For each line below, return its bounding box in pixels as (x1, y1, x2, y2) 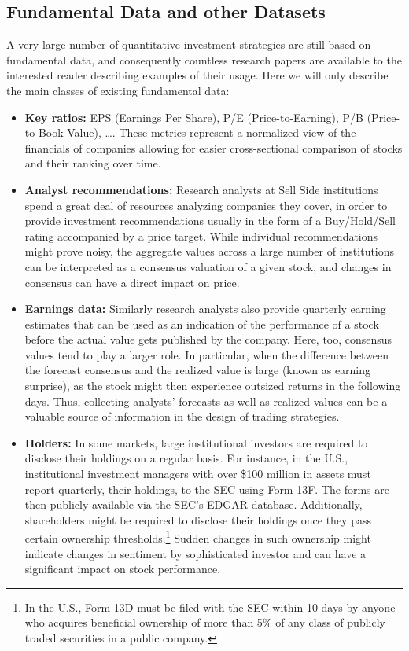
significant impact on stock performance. (24, 561, 221, 577)
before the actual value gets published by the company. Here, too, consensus (24, 331, 392, 348)
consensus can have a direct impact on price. (24, 274, 240, 290)
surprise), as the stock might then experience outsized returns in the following (24, 377, 401, 394)
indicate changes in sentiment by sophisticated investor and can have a (24, 545, 367, 561)
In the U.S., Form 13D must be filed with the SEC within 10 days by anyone (24, 598, 396, 615)
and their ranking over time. (24, 155, 161, 171)
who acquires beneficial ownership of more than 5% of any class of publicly (24, 614, 385, 631)
